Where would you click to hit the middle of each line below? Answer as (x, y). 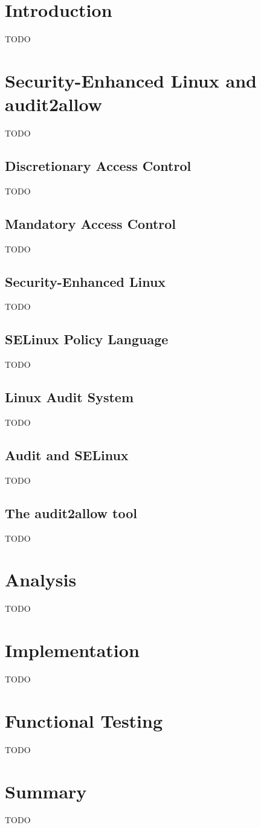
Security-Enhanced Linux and (131, 80)
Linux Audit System (69, 397)
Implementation (72, 650)
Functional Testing (84, 720)
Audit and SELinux (67, 455)
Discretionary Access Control (98, 166)
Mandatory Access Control (91, 223)
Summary (46, 791)
